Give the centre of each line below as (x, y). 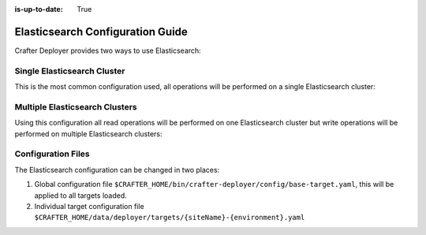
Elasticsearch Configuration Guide (101, 32)
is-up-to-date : (39, 9)
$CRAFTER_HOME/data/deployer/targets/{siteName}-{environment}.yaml (170, 218)
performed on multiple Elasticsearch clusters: (88, 133)
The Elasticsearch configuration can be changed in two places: (117, 170)
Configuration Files (52, 154)
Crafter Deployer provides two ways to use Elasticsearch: (108, 50)
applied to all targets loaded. (81, 195)
